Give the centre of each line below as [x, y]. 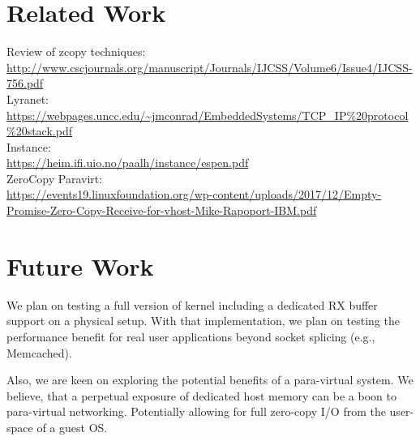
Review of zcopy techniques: [76, 51]
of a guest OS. [72, 427]
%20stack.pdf [39, 131]
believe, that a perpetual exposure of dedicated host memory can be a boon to [201, 395]
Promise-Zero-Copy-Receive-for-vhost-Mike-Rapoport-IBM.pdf [162, 210]
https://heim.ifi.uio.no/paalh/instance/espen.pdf [128, 163]
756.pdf [25, 83]
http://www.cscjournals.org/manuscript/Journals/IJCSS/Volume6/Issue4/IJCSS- [210, 67]
